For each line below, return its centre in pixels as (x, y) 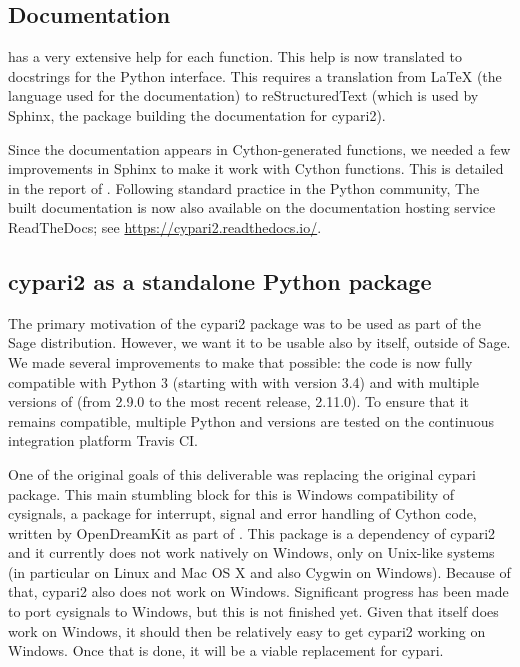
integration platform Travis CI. (103, 440)
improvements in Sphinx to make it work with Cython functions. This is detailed (256, 168)
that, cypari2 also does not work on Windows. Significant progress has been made (258, 591)
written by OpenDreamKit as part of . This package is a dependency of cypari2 (252, 532)
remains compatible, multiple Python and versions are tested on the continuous (251, 420)
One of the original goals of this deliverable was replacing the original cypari (242, 473)
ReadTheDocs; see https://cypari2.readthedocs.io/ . (165, 226)
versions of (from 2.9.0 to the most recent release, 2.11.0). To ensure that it (238, 401)
